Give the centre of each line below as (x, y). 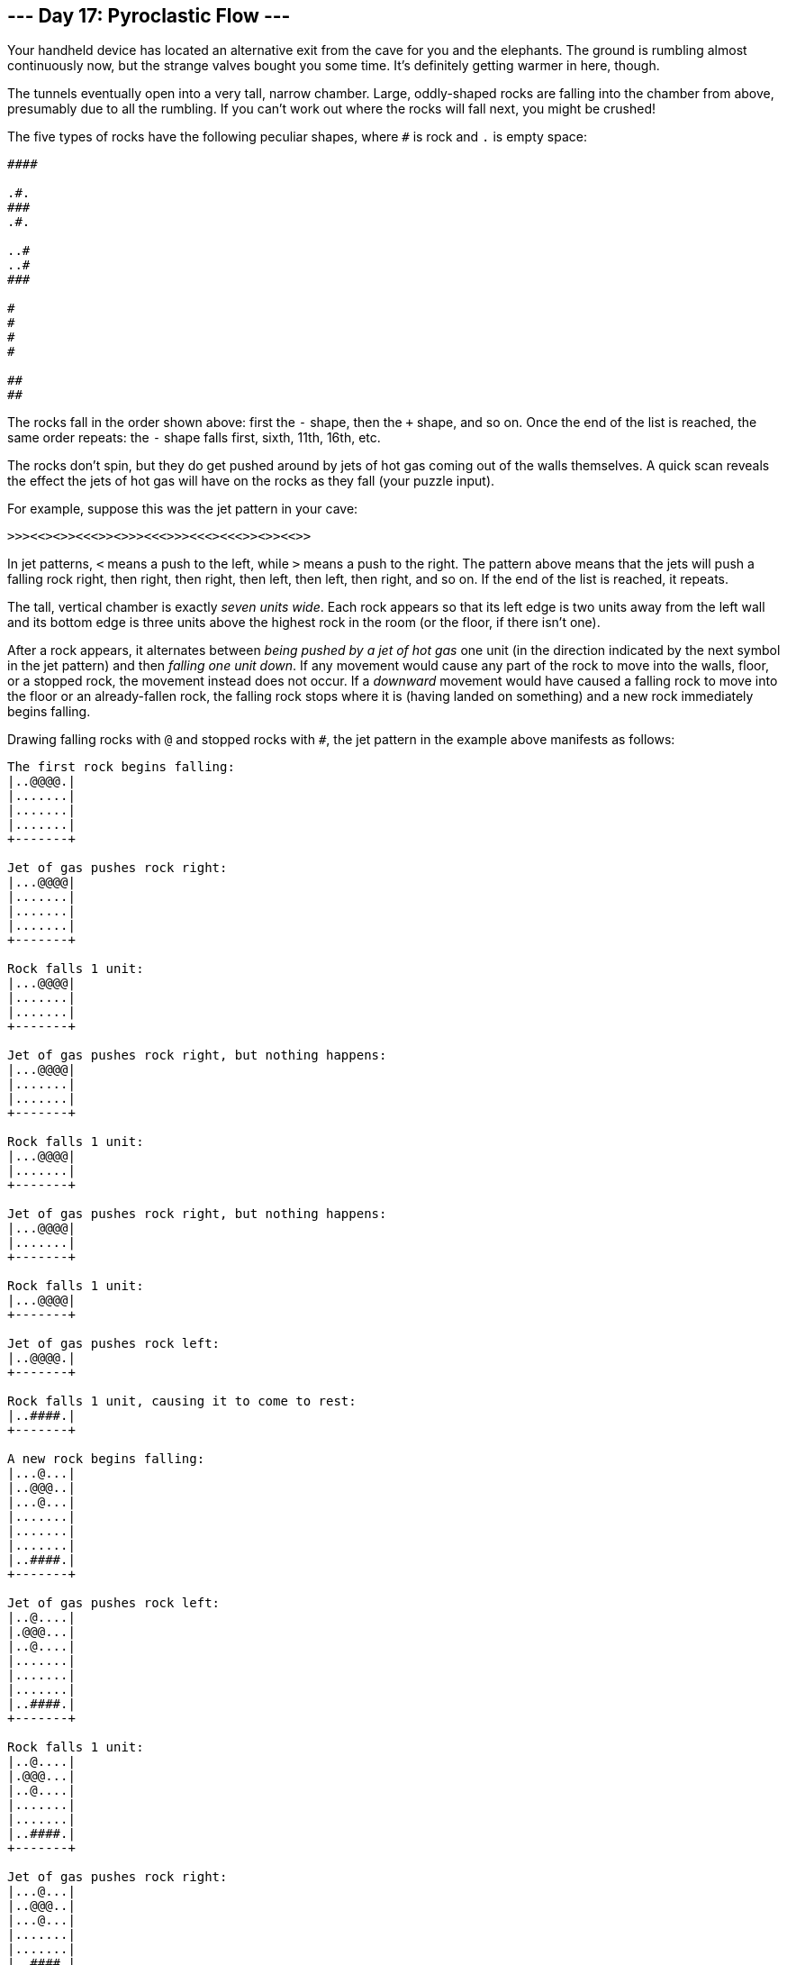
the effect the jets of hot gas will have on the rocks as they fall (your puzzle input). (251, 481)
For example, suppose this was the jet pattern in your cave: (183, 509)
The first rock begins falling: (121, 767)
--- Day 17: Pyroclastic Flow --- (149, 16)
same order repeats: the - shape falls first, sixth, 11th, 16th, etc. (194, 438)
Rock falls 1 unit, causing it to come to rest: (182, 1401)
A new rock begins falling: (106, 1459)
